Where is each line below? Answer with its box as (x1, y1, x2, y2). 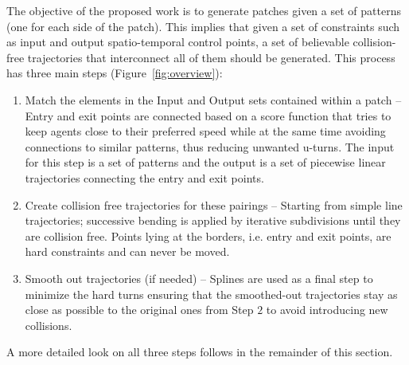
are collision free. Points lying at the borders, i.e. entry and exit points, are (25, 227, 391, 244)
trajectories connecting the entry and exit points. (25, 169, 264, 186)
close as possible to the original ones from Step (25, 301, 254, 318)
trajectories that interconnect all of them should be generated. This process (27, 49, 395, 65)
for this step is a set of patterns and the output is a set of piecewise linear (25, 154, 386, 171)
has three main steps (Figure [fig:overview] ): (6, 65, 223, 81)
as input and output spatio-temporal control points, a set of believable (6, 33, 349, 50)
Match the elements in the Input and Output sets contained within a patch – (25, 91, 402, 108)
